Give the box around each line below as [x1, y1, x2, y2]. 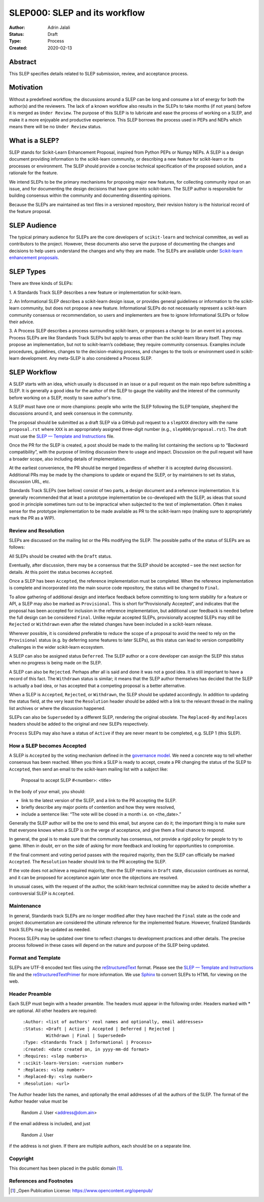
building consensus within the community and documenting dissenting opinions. [9, 192, 171, 198]
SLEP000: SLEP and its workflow [9, 7, 145, 18]
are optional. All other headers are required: [9, 1008, 97, 1013]
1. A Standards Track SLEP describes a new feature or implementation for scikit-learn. [9, 289, 182, 295]
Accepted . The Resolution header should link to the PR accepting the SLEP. [9, 859, 167, 865]
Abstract [9, 58, 37, 66]
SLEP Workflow [9, 368, 57, 377]
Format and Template [9, 955, 61, 962]
